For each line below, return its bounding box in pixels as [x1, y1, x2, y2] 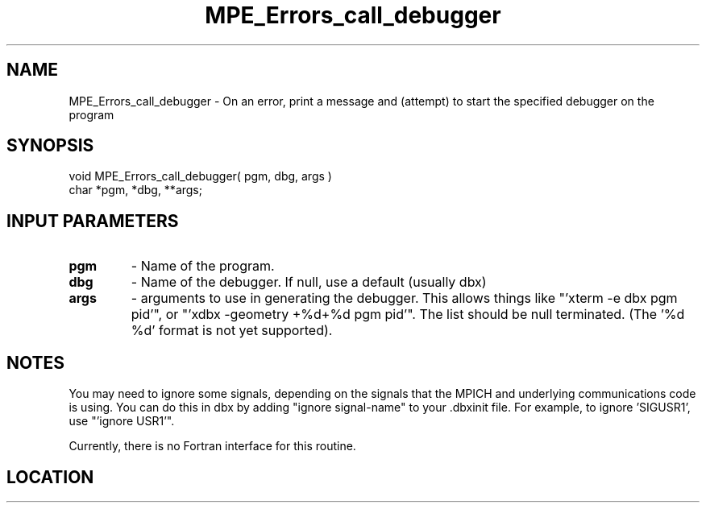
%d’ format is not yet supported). [131, 322, 333, 339]
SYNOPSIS [6, 135, 94, 156]
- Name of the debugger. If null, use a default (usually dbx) [131, 274, 487, 291]
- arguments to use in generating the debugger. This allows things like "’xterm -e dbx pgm [131, 290, 678, 307]
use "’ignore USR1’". [69, 414, 175, 428]
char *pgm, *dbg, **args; [69, 183, 202, 197]
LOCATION [6, 466, 94, 487]
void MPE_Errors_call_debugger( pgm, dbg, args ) [69, 169, 332, 184]
